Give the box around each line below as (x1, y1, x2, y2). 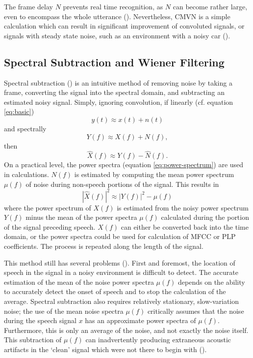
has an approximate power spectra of (85, 315, 196, 326)
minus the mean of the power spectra (25, 212, 137, 222)
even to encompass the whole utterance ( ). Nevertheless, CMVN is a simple (4, 11, 230, 21)
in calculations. (4, 169, 49, 179)
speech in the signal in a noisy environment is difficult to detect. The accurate (4, 267, 238, 277)
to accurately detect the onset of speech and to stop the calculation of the (4, 286, 226, 297)
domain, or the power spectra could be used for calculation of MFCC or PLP (4, 231, 236, 241)
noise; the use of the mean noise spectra (4, 305, 124, 316)
